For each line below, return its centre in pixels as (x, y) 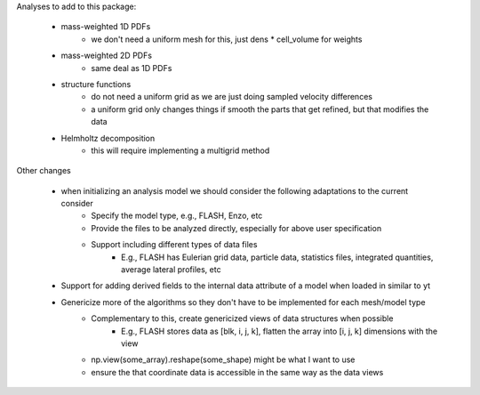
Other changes (44, 171)
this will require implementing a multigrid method (180, 150)
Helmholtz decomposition (108, 138)
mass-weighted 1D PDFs (106, 27)
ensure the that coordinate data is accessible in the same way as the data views (237, 372)
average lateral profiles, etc (171, 270)
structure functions (96, 84)
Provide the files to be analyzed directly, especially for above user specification (236, 228)
